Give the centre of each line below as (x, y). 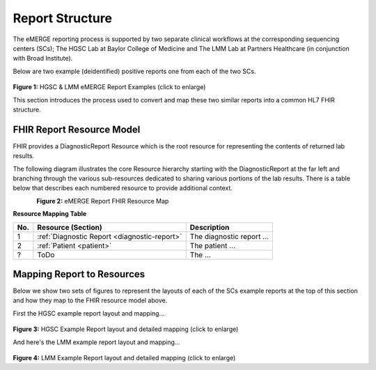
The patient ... (213, 245)
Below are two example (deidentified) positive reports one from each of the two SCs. (134, 71)
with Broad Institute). (43, 59)
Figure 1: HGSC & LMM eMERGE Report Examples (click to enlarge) (109, 87)
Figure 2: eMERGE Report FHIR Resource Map (103, 201)
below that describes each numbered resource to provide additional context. (123, 188)
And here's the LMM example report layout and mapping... (96, 342)
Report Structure (63, 18)
